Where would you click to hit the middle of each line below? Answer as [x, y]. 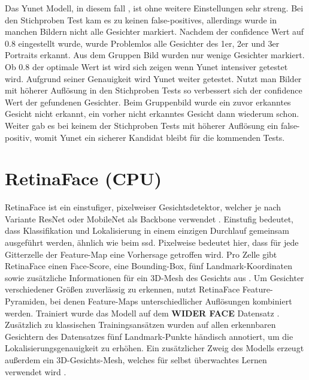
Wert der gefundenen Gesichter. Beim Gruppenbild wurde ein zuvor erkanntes [148, 102]
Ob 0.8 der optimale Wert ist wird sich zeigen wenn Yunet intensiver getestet [146, 66]
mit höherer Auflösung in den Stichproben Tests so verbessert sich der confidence [154, 90]
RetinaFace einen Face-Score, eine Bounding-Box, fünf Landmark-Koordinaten [149, 266]
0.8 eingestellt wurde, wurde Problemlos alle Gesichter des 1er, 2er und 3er [142, 43]
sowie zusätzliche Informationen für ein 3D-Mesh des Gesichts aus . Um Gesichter [154, 277]
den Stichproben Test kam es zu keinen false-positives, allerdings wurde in [141, 19]
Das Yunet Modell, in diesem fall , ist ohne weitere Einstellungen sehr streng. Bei [154, 8]
